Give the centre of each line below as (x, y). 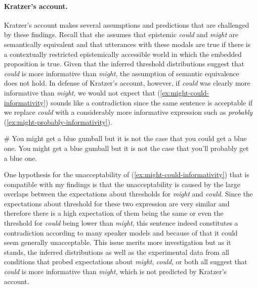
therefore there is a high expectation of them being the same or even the (114, 213)
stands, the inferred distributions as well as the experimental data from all (117, 252)
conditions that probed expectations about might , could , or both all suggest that (126, 262)
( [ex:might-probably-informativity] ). (58, 121)
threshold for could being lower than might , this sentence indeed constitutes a (121, 223)
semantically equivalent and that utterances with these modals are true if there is (127, 44)
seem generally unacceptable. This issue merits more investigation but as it (118, 242)
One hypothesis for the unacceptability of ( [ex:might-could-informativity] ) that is (127, 174)
